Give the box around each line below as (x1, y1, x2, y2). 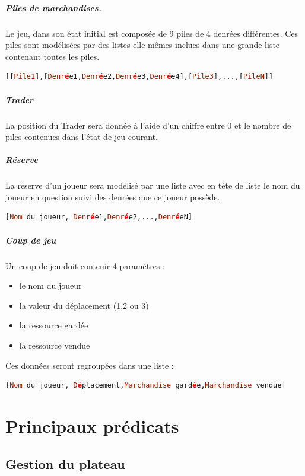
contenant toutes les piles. (5, 50, 100, 62)
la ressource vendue (19, 338, 90, 351)
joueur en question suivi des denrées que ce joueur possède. (5, 190, 220, 203)
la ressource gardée (19, 319, 88, 331)
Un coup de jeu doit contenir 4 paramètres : (5, 259, 165, 271)
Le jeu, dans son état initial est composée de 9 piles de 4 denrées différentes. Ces (5, 27, 298, 39)
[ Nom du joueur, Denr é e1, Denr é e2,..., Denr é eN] (5, 213, 193, 222)
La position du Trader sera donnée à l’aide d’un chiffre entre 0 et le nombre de (5, 119, 291, 131)
